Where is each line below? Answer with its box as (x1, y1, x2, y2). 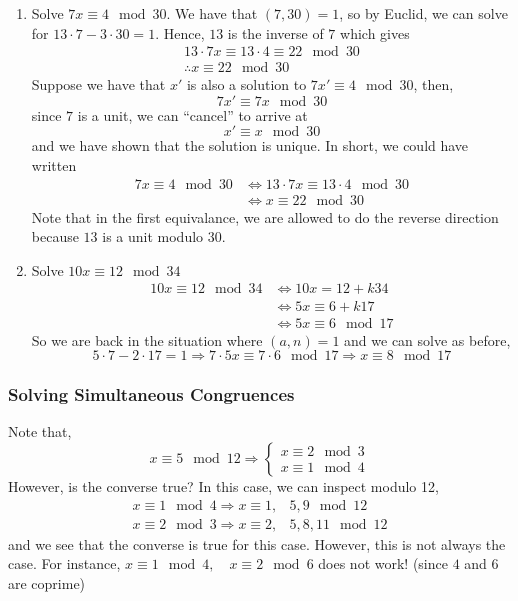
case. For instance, (8, 553, 121, 574)
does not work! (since (318, 553, 448, 574)
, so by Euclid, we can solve (339, 3, 508, 23)
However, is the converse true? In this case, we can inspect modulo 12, (8, 475, 439, 496)
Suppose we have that (31, 74, 166, 95)
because (31, 226, 79, 247)
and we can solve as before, (344, 329, 511, 350)
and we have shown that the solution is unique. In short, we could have (31, 135, 469, 156)
